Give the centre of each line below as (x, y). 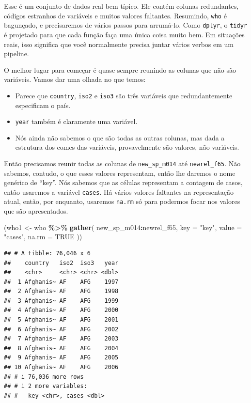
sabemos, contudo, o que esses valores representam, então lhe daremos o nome (120, 173)
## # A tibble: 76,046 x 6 (47, 253)
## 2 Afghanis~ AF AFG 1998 (61, 291)
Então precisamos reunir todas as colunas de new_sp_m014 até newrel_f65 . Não (122, 163)
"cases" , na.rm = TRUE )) (43, 237)
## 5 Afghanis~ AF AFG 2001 (61, 320)
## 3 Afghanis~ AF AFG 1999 (61, 301)
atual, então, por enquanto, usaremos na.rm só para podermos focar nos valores (122, 201)
